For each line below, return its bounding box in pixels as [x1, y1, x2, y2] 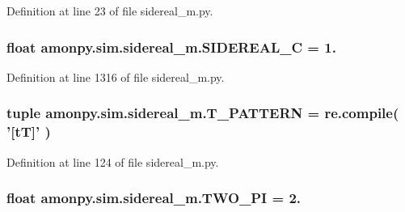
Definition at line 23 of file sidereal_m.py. [6, 2, 213, 19]
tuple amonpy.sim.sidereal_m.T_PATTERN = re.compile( [6, 103, 399, 123]
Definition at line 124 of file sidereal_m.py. [6, 153, 219, 170]
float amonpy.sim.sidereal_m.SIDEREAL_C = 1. [6, 36, 336, 57]
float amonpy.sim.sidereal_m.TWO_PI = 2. [6, 188, 302, 208]
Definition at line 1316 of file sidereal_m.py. [6, 68, 225, 85]
